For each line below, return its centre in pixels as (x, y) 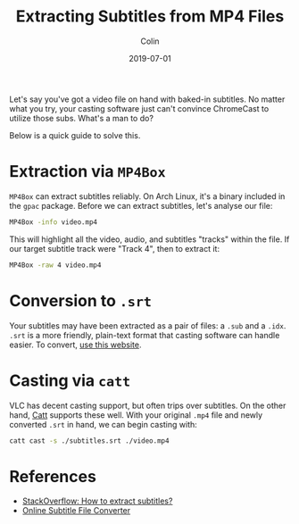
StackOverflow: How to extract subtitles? (97, 501)
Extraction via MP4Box (87, 172)
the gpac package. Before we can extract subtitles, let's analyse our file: (141, 205)
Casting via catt (70, 380)
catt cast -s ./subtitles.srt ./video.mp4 (89, 441)
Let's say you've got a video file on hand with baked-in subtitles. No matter (147, 99)
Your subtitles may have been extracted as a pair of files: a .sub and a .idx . (148, 325)
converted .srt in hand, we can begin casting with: (104, 424)
